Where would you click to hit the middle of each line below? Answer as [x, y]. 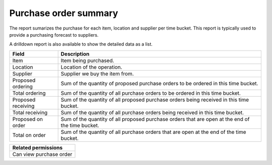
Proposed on [27, 119]
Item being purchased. [87, 60]
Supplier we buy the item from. [97, 74]
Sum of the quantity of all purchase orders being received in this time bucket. [152, 112]
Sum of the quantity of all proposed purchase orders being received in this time [155, 99]
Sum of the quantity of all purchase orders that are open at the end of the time [153, 132]
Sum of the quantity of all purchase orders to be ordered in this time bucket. [151, 93]
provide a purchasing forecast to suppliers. [54, 35]
